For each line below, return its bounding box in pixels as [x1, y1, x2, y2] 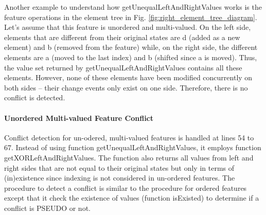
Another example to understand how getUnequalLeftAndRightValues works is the [4, 2, 262, 12]
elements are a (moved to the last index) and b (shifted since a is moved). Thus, [4, 51, 257, 62]
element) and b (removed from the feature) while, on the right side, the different [4, 42, 258, 52]
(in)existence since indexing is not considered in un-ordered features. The [4, 172, 235, 183]
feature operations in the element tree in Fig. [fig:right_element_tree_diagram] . [4, 11, 257, 22]
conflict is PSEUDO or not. [4, 202, 91, 213]
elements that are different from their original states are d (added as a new [4, 31, 240, 42]
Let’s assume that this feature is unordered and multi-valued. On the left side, [4, 22, 251, 32]
